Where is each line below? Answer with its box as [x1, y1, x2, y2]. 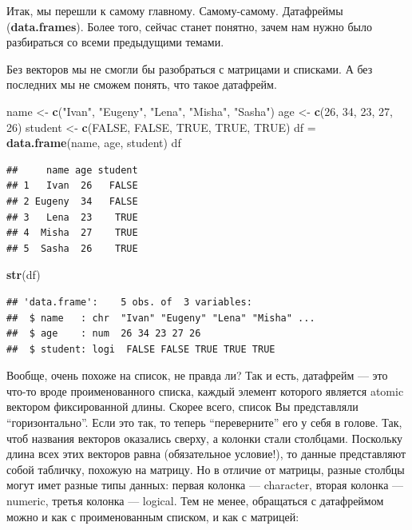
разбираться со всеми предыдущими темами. [6, 34, 224, 50]
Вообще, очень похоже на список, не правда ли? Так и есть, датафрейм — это [6, 367, 388, 384]
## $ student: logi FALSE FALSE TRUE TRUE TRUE [6, 343, 275, 355]
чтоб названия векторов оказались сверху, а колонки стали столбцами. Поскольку [6, 429, 403, 446]
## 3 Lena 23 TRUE [6, 211, 138, 223]
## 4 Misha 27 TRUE [6, 227, 138, 239]
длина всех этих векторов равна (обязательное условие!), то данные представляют [6, 445, 406, 462]
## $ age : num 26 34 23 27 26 [6, 328, 201, 340]
